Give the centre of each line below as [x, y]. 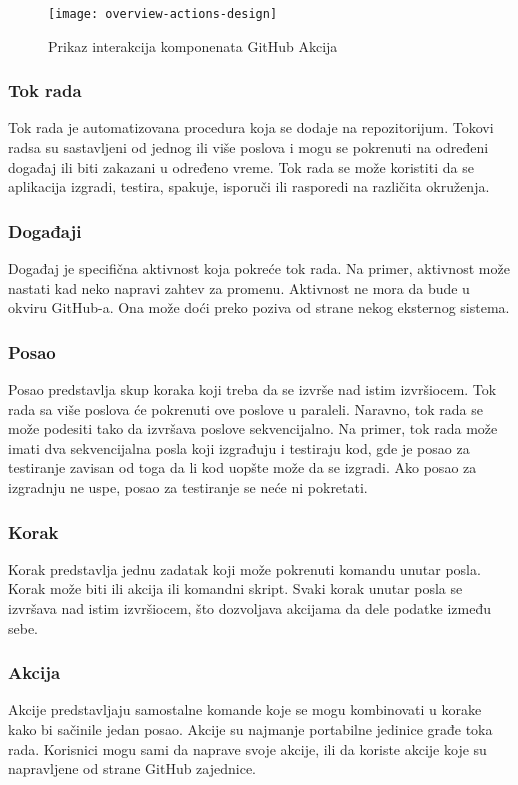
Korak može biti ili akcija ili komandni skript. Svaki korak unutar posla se [235, 588]
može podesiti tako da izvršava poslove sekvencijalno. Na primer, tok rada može [253, 428]
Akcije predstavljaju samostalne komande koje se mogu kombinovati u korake [245, 709]
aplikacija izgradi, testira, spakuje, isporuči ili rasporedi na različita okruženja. [249, 186]
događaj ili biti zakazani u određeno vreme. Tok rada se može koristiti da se [241, 166]
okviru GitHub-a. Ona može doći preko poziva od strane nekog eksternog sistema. [259, 307]
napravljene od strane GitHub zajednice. [132, 768]
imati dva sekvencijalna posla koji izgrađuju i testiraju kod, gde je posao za [239, 447]
